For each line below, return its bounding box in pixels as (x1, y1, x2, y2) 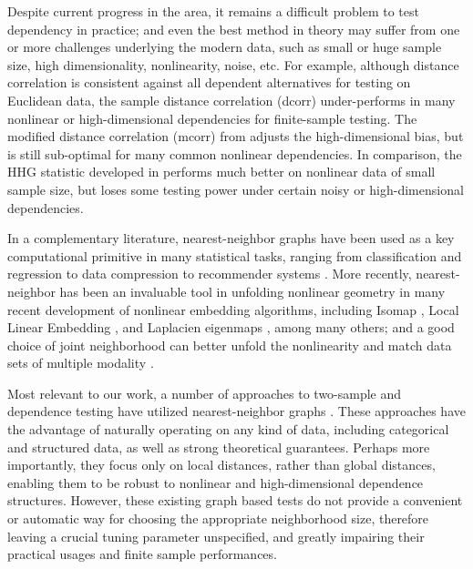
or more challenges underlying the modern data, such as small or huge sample (7, 37, 442, 56)
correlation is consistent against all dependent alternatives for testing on (7, 73, 411, 92)
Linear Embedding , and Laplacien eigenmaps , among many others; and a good (7, 318, 455, 337)
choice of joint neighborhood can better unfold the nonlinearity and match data (7, 335, 452, 354)
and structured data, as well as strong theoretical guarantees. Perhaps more (7, 437, 430, 456)
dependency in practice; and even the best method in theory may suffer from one (7, 19, 460, 38)
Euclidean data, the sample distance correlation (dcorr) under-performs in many (7, 90, 456, 109)
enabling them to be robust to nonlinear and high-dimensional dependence (7, 472, 424, 492)
